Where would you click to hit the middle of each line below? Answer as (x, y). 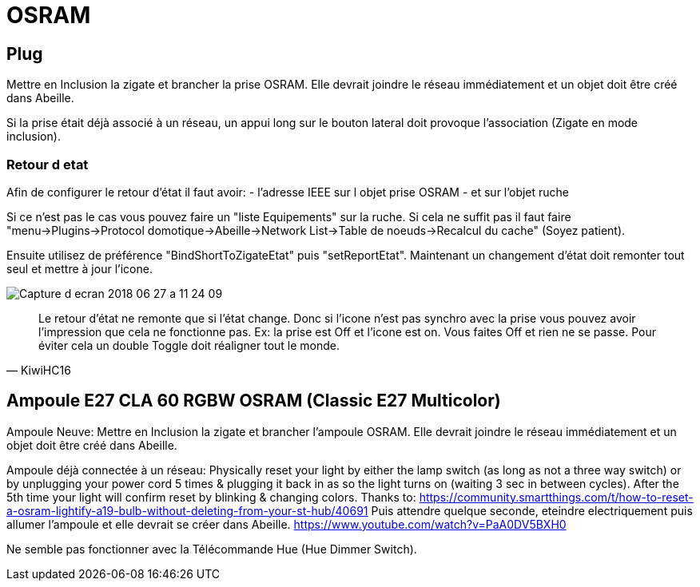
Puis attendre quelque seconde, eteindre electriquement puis (532, 510)
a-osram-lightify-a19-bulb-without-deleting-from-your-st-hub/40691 (187, 510)
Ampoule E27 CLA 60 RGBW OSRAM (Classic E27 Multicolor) (254, 401)
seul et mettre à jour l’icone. (80, 268)
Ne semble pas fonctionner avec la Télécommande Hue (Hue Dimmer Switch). (212, 549)
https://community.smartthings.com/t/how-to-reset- (556, 497)
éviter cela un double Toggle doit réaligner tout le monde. (189, 345)
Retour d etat (48, 164)
